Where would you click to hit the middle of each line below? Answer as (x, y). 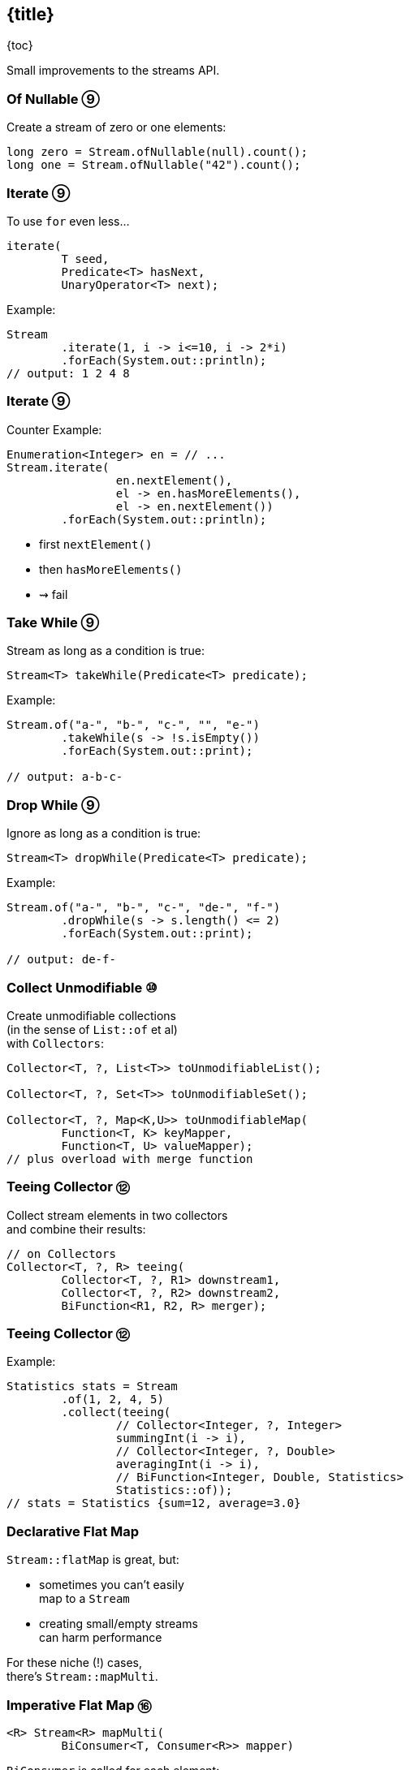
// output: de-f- (61, 960)
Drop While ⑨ (53, 805)
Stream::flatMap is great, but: (93, 1560)
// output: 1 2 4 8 (68, 373)
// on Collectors (61, 1253)
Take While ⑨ (53, 623)
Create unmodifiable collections (91, 1015)
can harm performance (101, 1638)
